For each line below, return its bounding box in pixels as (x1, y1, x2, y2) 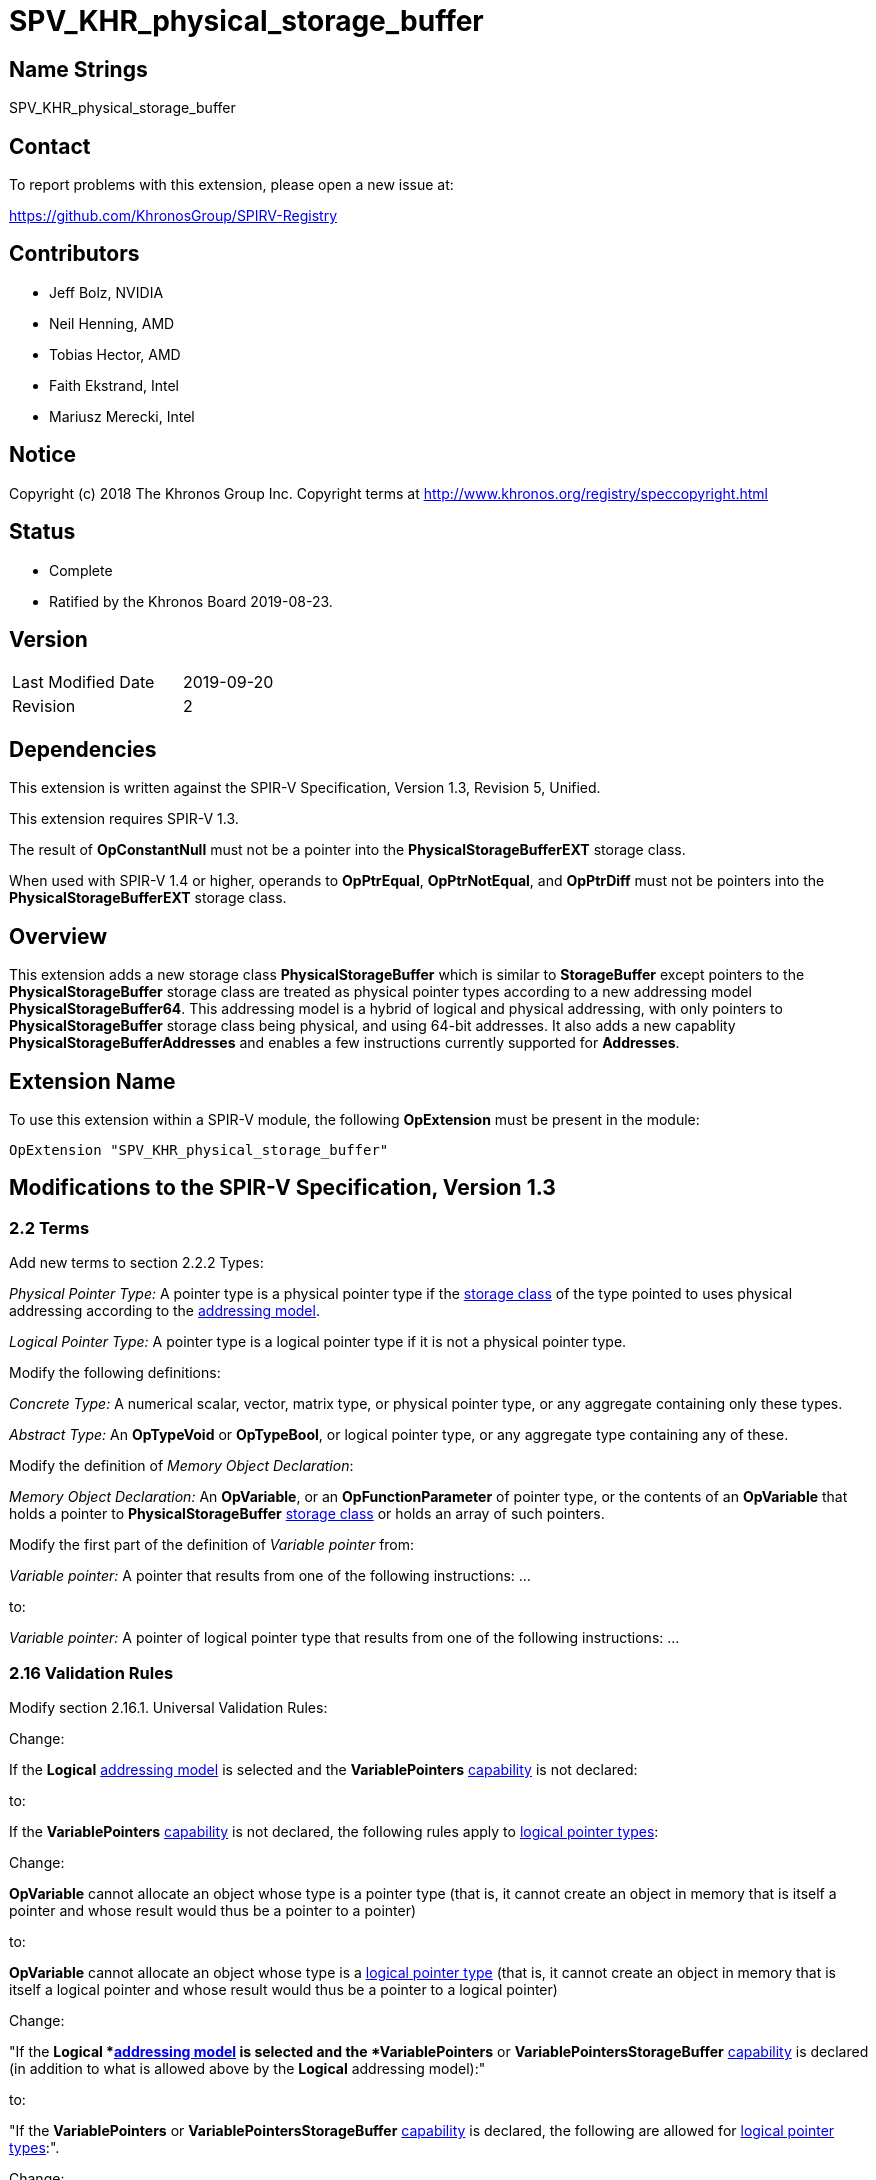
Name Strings (9, 56, 148, 82)
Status (9, 519, 76, 545)
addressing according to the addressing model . (9, 1302, 320, 1320)
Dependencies (9, 736, 157, 762)
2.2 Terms (9, 1217, 90, 1238)
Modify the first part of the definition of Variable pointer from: (9, 1536, 415, 1554)
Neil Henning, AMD (49, 314, 175, 332)
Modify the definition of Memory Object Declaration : (9, 1457, 354, 1475)
